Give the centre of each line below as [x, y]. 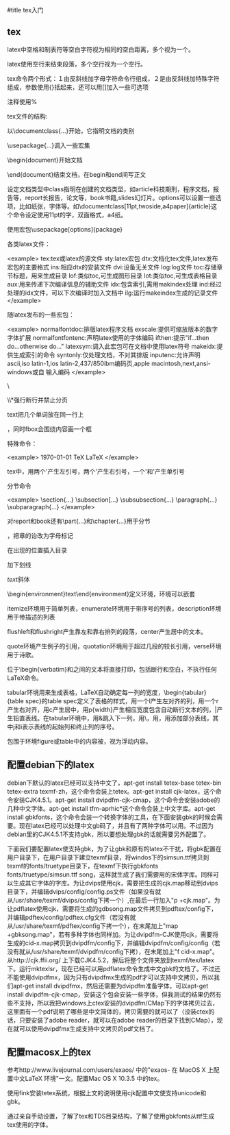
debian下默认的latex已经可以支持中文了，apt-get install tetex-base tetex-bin [114, 783]
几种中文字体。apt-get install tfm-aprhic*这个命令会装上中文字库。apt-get [111, 808]
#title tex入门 [25, 10]
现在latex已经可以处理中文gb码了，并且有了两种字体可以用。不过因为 [116, 825]
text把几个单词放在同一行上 [46, 414]
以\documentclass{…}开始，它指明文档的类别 [71, 131]
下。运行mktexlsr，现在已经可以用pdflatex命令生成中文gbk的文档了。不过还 [114, 968]
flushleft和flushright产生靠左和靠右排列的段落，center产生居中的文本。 [107, 631]
